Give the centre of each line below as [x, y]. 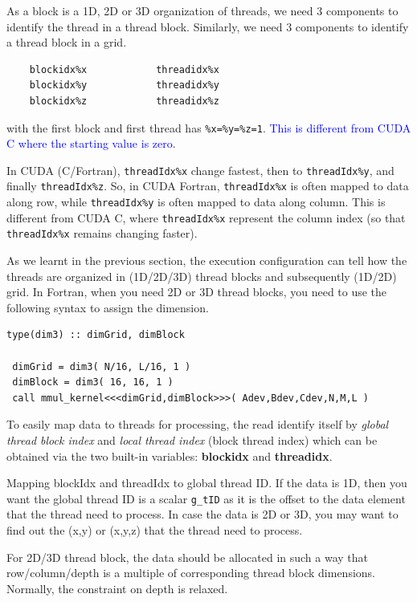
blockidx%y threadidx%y [124, 85]
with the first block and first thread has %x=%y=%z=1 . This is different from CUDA [209, 127]
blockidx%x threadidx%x [124, 69]
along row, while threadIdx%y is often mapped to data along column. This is [196, 202]
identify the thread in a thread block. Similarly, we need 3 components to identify [208, 26]
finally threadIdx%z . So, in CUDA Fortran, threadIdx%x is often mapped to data [208, 186]
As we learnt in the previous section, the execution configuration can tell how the [207, 260]
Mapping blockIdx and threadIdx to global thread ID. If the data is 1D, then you [207, 483]
